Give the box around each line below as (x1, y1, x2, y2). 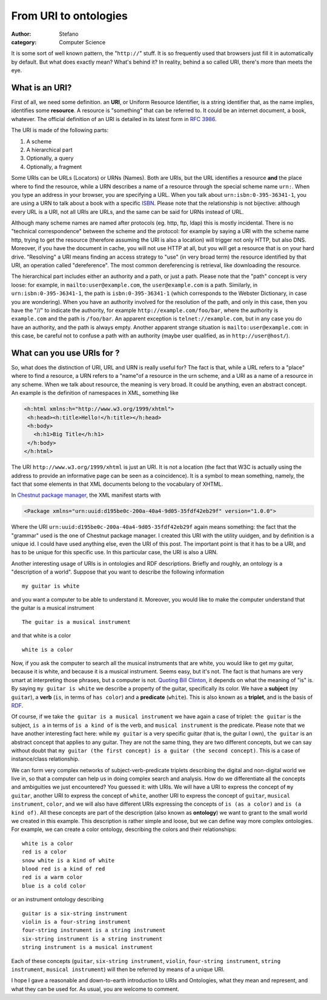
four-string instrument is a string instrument (22, 927, 166, 934)
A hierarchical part (26, 146, 73, 153)
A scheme (26, 137, 51, 145)
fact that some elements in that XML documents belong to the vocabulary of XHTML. (11, 480, 223, 488)
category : (11, 38, 37, 45)
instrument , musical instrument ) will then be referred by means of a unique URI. (11, 965, 225, 973)
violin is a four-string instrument (22, 918, 131, 925)
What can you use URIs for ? (11, 348, 120, 358)
